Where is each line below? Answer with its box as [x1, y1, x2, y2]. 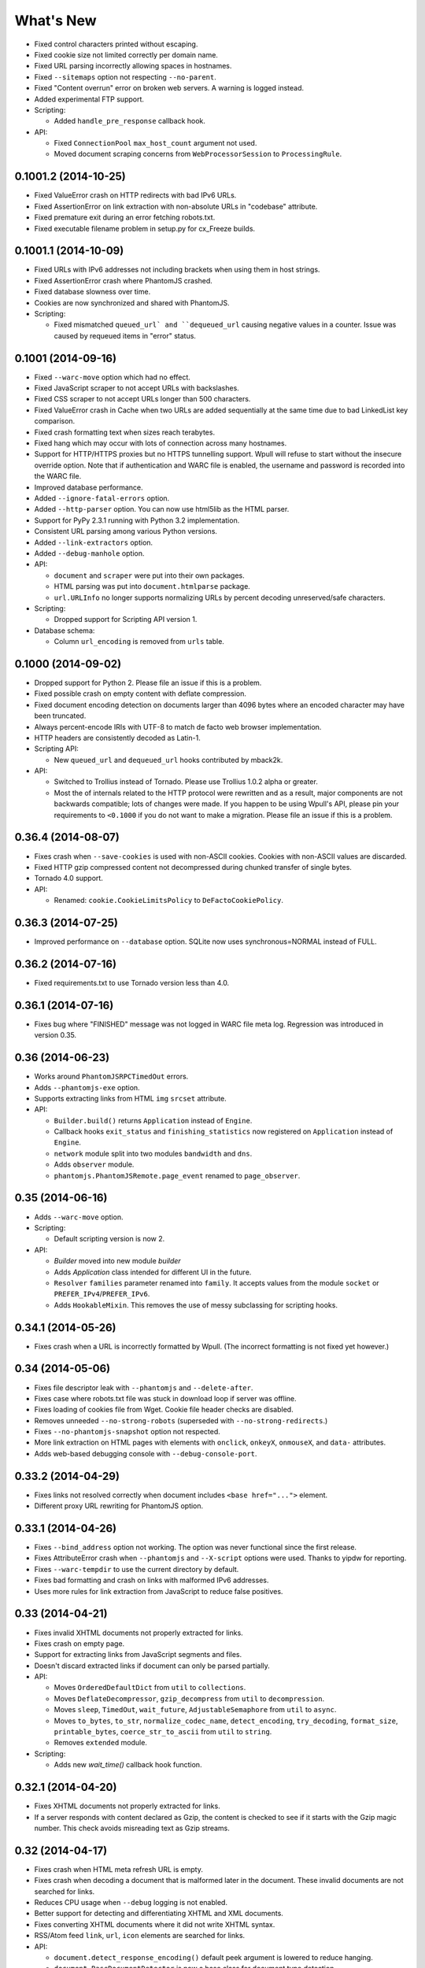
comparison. [34, 416, 76, 426]
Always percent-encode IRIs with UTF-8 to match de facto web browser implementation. [34, 722, 322, 731]
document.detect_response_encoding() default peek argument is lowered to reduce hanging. [54, 1952, 373, 1962]
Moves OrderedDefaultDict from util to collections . [54, 1683, 246, 1692]
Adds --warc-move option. [34, 1212, 124, 1222]
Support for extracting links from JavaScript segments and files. [34, 1650, 242, 1659]
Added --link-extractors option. [34, 538, 153, 547]
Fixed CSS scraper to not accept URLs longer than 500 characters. [34, 394, 251, 404]
